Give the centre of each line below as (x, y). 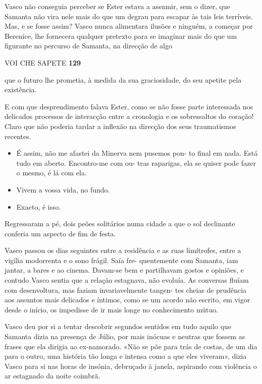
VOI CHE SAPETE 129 (43, 62)
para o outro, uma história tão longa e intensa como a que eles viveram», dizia (126, 356)
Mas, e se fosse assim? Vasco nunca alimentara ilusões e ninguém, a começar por (129, 26)
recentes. (18, 136)
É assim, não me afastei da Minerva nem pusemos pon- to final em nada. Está (137, 153)
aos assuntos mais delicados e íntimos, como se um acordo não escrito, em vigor (127, 300)
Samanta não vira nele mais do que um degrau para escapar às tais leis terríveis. (129, 16)
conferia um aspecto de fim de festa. (60, 233)
